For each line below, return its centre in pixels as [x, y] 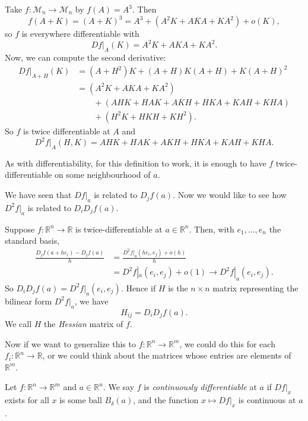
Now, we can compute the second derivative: [85, 57]
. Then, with [212, 229]
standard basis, [32, 241]
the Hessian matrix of [84, 324]
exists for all [27, 400]
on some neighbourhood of [103, 175]
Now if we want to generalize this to [70, 343]
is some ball [81, 400]
